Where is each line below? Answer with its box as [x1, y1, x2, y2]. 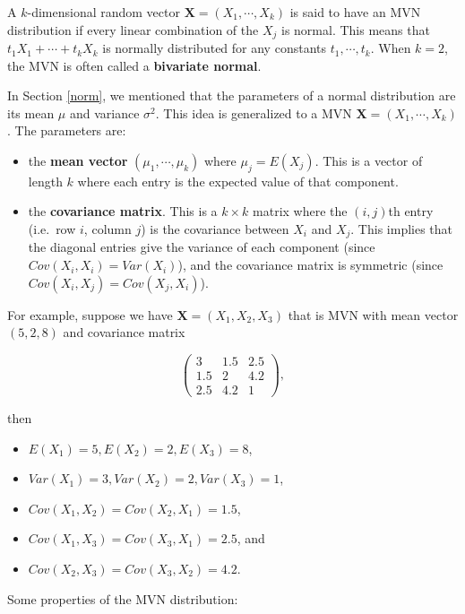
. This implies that [350, 220, 453, 238]
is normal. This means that [280, 20, 430, 39]
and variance [69, 103, 140, 122]
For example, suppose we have [7, 305, 173, 324]
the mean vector [28, 151, 128, 170]
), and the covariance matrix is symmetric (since [177, 255, 443, 274]
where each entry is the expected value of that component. [77, 171, 399, 190]
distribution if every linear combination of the [7, 20, 259, 39]
